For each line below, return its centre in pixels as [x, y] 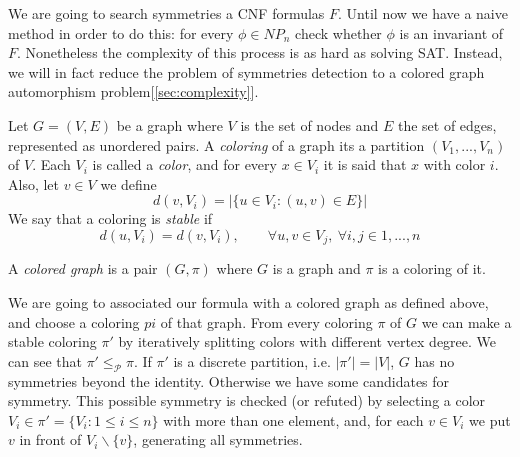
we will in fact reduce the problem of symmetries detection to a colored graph [246, 71]
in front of [50, 439]
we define [128, 183]
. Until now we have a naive [423, 13]
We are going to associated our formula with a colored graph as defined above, [248, 301]
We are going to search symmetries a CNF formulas [166, 13]
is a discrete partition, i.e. [252, 360]
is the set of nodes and [309, 124]
